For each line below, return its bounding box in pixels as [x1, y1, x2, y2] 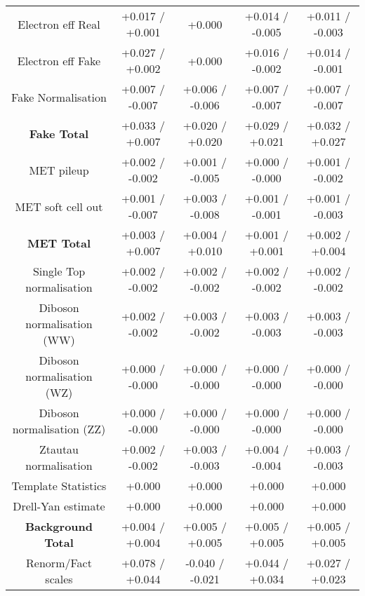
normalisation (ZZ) [12, 421, 106, 437]
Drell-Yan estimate [13, 498, 105, 514]
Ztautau [39, 441, 79, 457]
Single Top [32, 263, 86, 279]
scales [45, 571, 73, 587]
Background [25, 518, 93, 534]
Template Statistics [11, 478, 107, 494]
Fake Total [29, 125, 89, 142]
